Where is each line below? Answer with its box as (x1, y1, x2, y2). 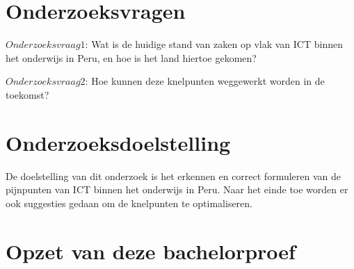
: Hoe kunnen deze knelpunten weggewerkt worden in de (85, 74, 325, 88)
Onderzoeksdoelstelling (6, 128, 231, 156)
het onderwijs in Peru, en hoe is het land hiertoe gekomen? (6, 50, 257, 65)
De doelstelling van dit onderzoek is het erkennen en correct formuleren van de (6, 168, 341, 183)
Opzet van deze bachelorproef (6, 236, 296, 265)
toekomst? (6, 87, 49, 101)
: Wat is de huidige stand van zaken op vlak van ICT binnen (85, 37, 343, 51)
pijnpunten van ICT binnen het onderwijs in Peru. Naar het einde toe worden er (6, 182, 348, 197)
